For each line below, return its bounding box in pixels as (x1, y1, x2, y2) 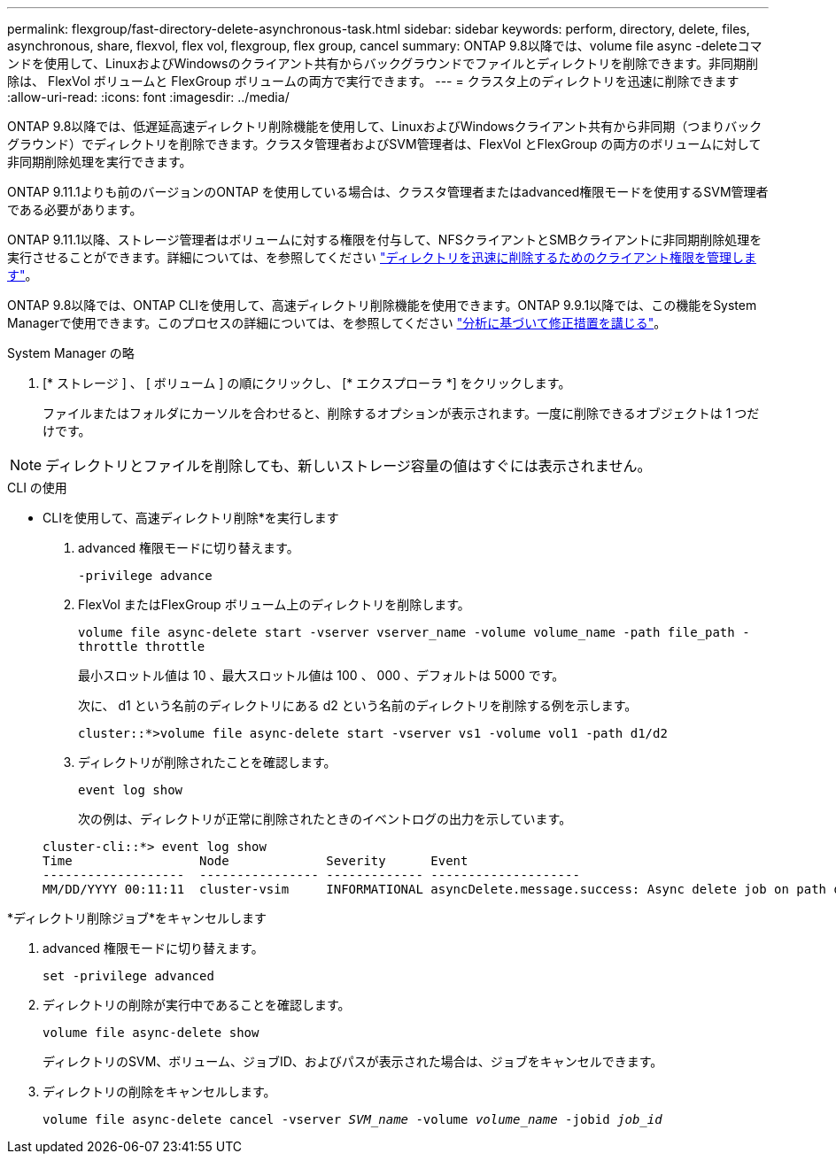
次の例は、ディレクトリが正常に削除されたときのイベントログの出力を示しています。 (78, 811, 572, 826)
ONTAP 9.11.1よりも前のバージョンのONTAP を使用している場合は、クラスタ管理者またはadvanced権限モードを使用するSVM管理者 (7, 184, 769, 199)
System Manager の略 (7, 345, 135, 360)
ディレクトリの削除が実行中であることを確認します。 (43, 997, 351, 1012)
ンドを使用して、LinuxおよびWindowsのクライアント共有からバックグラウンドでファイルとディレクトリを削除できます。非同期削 (7, 56, 758, 71)
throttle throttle (78, 639, 205, 654)
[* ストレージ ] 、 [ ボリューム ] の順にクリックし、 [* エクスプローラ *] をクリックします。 (43, 375, 571, 391)
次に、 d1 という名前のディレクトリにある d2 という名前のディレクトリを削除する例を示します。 (78, 698, 638, 713)
